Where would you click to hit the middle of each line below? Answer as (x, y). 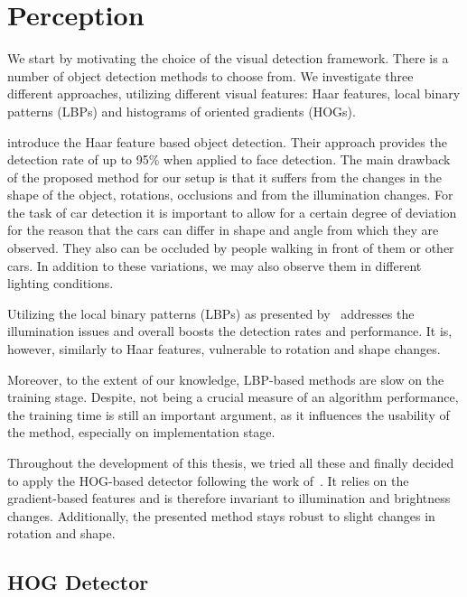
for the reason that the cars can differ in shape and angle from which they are (223, 230)
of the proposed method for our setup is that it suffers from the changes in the (224, 177)
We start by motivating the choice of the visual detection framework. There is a (228, 58)
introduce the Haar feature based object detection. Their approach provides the (227, 141)
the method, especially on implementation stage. (141, 432)
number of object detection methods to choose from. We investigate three (210, 75)
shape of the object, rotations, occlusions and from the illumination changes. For (230, 195)
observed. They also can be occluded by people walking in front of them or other (231, 248)
